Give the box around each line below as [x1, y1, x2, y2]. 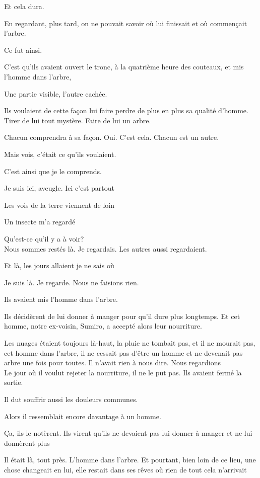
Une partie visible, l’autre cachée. [4, 88, 107, 99]
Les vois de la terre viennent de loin [4, 199, 114, 210]
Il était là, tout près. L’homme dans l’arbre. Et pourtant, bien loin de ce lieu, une [4, 454, 256, 465]
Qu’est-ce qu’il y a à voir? [4, 233, 84, 244]
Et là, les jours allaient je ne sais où [4, 260, 114, 271]
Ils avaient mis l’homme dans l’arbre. [4, 294, 118, 304]
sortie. [4, 377, 23, 387]
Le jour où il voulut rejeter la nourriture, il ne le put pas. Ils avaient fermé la [4, 367, 242, 377]
